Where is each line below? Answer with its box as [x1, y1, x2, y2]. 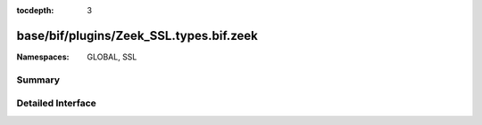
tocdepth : [16, 5, 54, 15]
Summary [16, 74, 61, 86]
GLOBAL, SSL [87, 51, 137, 62]
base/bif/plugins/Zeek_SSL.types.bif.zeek [16, 27, 258, 43]
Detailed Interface [16, 98, 97, 110]
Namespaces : [16, 51, 70, 62]
